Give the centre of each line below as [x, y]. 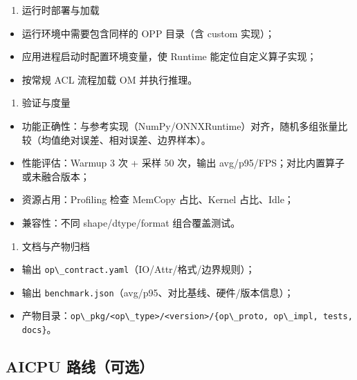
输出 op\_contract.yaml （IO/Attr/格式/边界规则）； [138, 269]
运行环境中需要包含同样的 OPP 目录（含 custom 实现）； [148, 33]
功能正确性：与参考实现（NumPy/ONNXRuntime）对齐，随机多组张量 [180, 125]
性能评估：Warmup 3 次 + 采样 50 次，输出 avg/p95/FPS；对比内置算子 [183, 163]
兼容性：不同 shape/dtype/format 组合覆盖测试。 [131, 222]
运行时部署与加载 [61, 10]
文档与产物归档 [56, 246]
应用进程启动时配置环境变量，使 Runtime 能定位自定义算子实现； [169, 56]
